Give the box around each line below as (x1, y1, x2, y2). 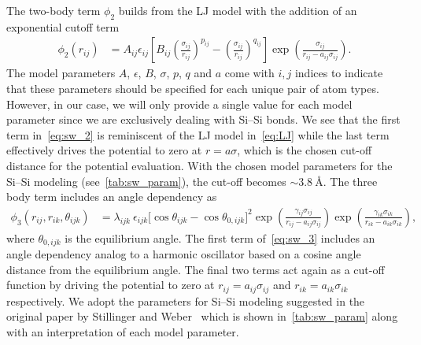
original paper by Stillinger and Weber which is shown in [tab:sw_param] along (6, 308, 398, 325)
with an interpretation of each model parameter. (6, 324, 239, 340)
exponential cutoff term (6, 18, 120, 35)
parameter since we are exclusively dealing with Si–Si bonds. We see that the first (6, 111, 401, 128)
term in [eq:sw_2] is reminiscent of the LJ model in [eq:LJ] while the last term (6, 126, 390, 143)
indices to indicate (294, 65, 383, 81)
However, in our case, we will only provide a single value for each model (6, 95, 353, 112)
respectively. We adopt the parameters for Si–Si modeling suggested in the (6, 292, 365, 309)
